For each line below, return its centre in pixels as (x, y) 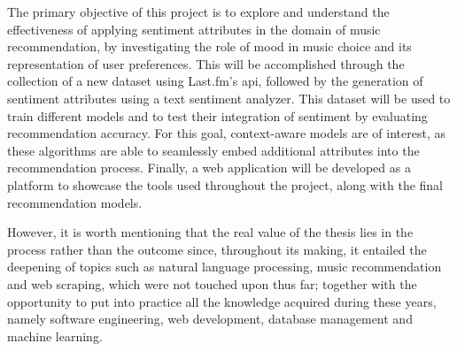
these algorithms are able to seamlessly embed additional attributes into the (213, 150)
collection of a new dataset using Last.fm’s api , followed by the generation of (215, 81)
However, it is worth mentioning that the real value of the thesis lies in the (210, 232)
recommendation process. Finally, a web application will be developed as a (209, 168)
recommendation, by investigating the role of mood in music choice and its (209, 46)
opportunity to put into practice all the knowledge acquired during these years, (222, 301)
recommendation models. (75, 202)
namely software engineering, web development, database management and (210, 319)
